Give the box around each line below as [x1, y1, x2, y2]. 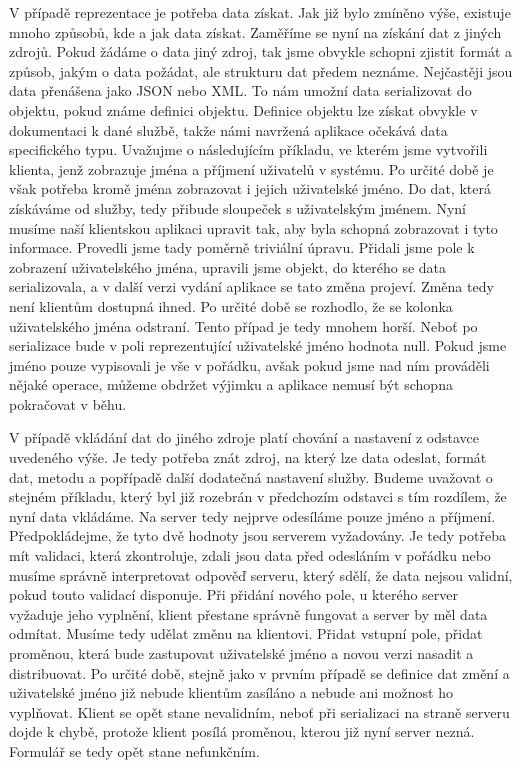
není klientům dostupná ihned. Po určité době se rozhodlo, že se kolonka [9, 295, 453, 316]
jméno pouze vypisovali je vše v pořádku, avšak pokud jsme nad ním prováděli [9, 354, 490, 375]
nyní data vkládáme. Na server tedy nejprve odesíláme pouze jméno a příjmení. [9, 505, 496, 526]
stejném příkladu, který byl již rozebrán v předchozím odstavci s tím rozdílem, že [9, 486, 507, 507]
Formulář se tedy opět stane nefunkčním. [9, 740, 260, 761]
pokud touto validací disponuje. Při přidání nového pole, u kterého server [9, 584, 459, 605]
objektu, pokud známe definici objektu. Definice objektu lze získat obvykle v [9, 99, 478, 120]
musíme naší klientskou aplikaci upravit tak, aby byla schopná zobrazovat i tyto [9, 217, 498, 238]
